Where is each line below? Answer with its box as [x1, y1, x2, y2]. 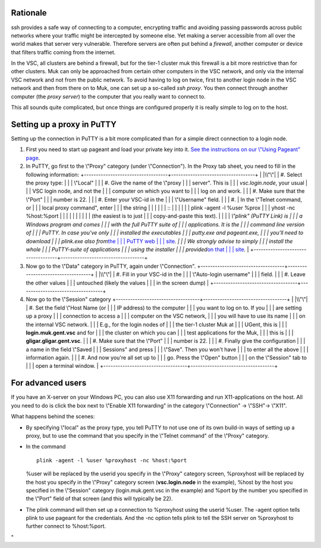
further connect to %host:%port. [26, 522, 106, 530]
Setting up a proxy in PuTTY [11, 119, 117, 129]
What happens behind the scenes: [11, 413, 95, 420]
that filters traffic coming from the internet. [11, 48, 116, 56]
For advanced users [11, 378, 87, 388]
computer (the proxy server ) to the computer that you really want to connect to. [11, 93, 206, 100]
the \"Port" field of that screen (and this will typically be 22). [26, 495, 173, 502]
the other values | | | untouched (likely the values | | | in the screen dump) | [26, 279, 209, 286]
